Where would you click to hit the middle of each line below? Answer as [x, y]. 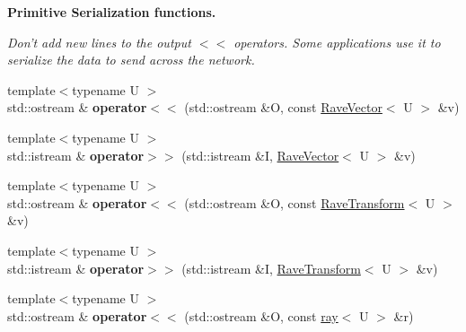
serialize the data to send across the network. [131, 60]
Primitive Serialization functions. [112, 12]
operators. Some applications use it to [337, 42]
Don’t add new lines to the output [99, 42]
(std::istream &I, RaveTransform [271, 268]
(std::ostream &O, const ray [261, 315]
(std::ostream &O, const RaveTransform [295, 202]
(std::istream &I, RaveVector [260, 155]
